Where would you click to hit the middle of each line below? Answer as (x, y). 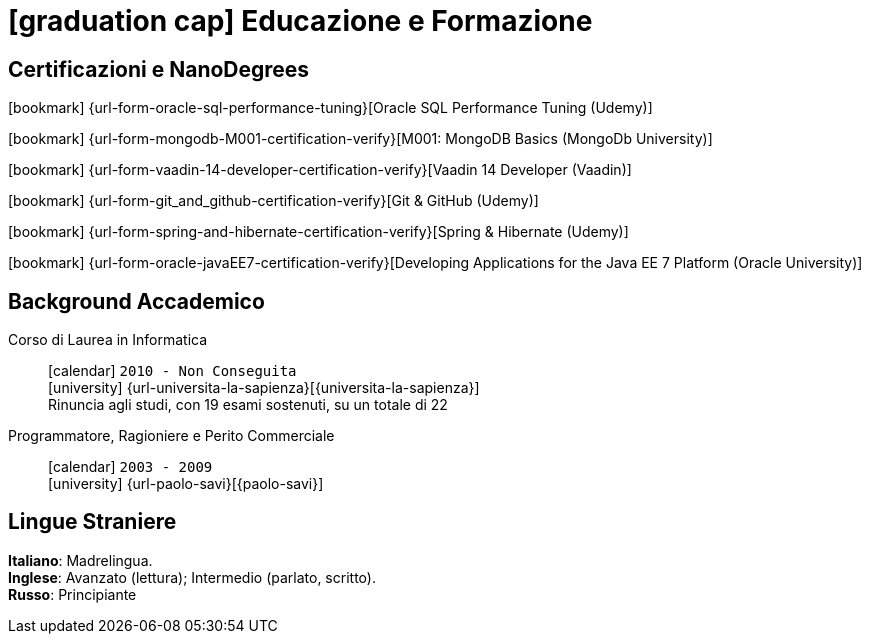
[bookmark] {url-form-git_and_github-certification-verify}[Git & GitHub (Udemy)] (273, 201)
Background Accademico (136, 301)
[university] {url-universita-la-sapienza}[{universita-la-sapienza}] (264, 388)
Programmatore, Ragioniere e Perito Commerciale (171, 436)
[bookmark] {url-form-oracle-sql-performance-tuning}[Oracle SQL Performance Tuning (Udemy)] (330, 108)
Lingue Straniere (92, 522)
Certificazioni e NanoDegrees (159, 69)
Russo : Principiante (72, 594)
